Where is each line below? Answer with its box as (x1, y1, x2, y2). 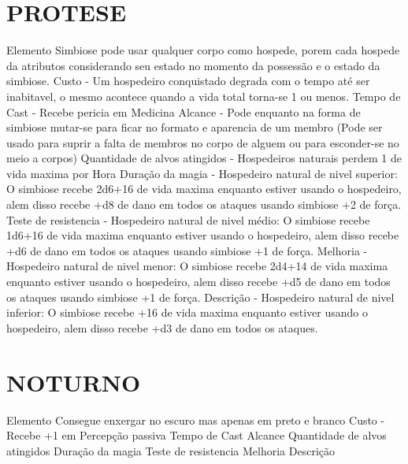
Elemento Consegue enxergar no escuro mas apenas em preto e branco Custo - (6, 411, 385, 428)
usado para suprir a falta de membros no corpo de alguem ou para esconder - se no (6, 134, 399, 150)
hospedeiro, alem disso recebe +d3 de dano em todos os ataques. (6, 319, 318, 336)
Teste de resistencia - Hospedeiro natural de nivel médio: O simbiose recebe (6, 211, 370, 228)
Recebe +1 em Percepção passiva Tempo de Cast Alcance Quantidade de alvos (6, 427, 387, 444)
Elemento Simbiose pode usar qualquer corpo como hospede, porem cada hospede (6, 42, 400, 58)
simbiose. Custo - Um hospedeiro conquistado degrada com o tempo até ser (6, 72, 370, 89)
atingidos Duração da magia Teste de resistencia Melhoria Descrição (6, 442, 336, 458)
